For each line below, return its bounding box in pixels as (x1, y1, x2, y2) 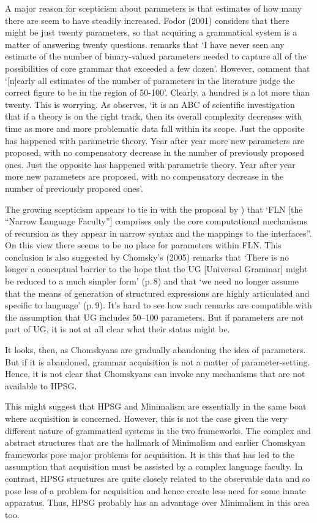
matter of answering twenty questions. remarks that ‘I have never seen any (5, 37, 285, 50)
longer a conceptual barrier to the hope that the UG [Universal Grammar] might (5, 262, 308, 275)
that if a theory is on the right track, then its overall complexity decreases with (5, 110, 302, 123)
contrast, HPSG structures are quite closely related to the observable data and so (5, 471, 310, 484)
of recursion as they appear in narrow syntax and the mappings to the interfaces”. (5, 226, 312, 239)
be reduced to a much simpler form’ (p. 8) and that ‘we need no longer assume (5, 275, 299, 288)
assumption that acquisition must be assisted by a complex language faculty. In (5, 460, 303, 473)
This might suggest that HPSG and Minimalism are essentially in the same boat (5, 400, 307, 413)
